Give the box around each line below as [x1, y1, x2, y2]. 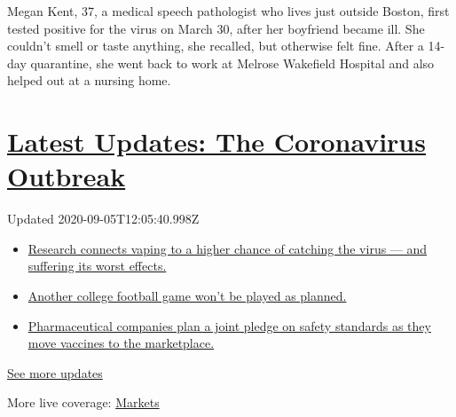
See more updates [7, 363, 103, 382]
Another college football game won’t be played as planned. [28, 287, 347, 305]
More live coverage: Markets [7, 393, 160, 412]
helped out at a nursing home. [7, 71, 171, 90]
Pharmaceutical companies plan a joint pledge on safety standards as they [28, 316, 431, 334]
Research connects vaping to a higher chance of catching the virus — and [28, 239, 428, 257]
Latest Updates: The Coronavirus [7, 123, 426, 160]
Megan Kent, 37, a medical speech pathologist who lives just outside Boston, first [7, 2, 450, 20]
